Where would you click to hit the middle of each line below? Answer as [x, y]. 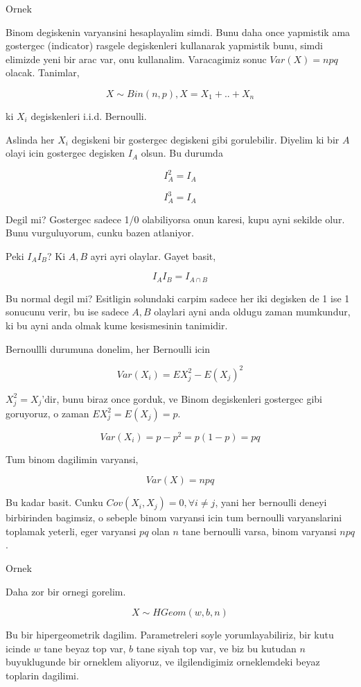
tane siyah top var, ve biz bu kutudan [216, 648]
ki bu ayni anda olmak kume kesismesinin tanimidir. [117, 325]
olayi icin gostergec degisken [65, 153]
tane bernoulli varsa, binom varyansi [259, 531]
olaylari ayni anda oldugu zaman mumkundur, [252, 312]
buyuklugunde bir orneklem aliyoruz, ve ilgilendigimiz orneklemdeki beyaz [163, 662]
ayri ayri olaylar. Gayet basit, [153, 255]
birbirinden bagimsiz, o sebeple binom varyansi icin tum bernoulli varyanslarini [174, 518]
